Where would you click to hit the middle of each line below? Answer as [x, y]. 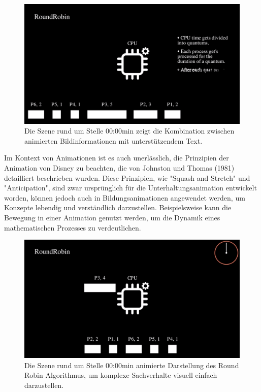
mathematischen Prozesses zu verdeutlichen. [73, 227]
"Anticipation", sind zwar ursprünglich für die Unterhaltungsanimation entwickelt [130, 188]
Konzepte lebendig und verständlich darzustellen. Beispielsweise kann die [118, 207]
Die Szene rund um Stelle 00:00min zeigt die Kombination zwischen [129, 131]
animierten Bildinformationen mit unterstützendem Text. [113, 140]
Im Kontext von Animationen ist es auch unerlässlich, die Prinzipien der [117, 158]
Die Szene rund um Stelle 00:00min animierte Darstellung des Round [132, 365]
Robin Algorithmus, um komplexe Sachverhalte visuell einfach [121, 375]
